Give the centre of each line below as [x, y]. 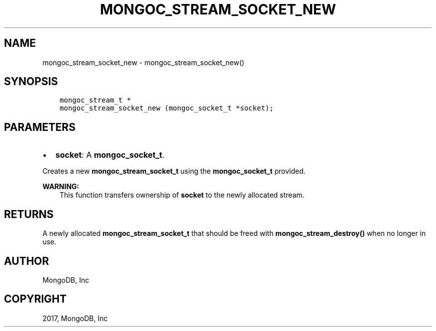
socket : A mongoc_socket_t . [110, 155]
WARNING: [61, 187]
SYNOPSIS [31, 82]
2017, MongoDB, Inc [75, 318]
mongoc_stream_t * [95, 100]
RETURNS [29, 214]
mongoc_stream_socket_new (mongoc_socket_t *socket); [166, 108]
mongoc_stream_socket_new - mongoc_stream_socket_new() [143, 62]
